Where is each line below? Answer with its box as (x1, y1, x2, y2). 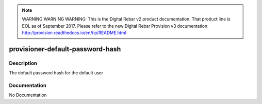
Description (9, 60, 37, 67)
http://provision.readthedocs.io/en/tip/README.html (22, 30, 126, 36)
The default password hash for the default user (9, 70, 103, 76)
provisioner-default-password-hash (9, 45, 121, 53)
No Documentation (9, 92, 47, 98)
